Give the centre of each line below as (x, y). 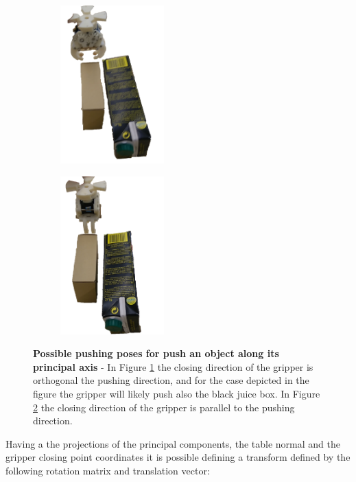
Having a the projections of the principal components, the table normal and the (173, 443)
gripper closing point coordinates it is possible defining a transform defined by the (178, 457)
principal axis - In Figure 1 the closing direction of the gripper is (173, 366)
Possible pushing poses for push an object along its (156, 353)
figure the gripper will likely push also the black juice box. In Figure (177, 393)
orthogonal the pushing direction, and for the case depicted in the (171, 380)
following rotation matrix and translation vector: (108, 470)
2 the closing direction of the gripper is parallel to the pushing (164, 407)
